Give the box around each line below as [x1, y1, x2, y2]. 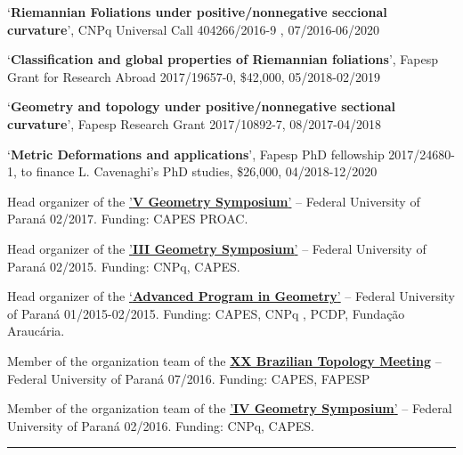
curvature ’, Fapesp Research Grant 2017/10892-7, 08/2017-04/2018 [7, 114, 382, 133]
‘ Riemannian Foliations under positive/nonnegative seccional [7, 3, 387, 20]
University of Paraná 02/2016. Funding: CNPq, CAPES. [7, 416, 314, 435]
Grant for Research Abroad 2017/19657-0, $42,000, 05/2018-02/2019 [7, 67, 380, 85]
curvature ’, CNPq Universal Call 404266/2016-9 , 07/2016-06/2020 [7, 20, 380, 38]
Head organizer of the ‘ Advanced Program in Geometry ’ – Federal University [7, 287, 455, 305]
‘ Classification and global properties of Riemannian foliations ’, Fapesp [7, 50, 439, 69]
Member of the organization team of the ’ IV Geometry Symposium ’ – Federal [7, 399, 452, 418]
